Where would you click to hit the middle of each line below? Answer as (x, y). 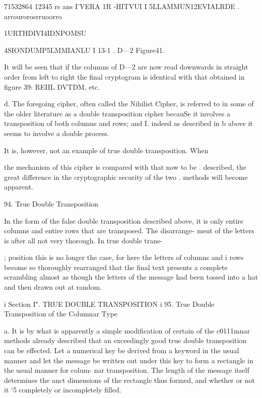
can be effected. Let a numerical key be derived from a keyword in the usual (122, 350)
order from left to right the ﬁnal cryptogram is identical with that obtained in (124, 76)
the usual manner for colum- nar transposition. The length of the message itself (127, 370)
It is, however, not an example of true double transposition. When (106, 150)
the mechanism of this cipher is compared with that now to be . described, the (125, 167)
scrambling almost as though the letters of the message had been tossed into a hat (131, 277)
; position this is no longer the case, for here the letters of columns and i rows (124, 257)
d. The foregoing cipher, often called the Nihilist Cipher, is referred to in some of (129, 104)
